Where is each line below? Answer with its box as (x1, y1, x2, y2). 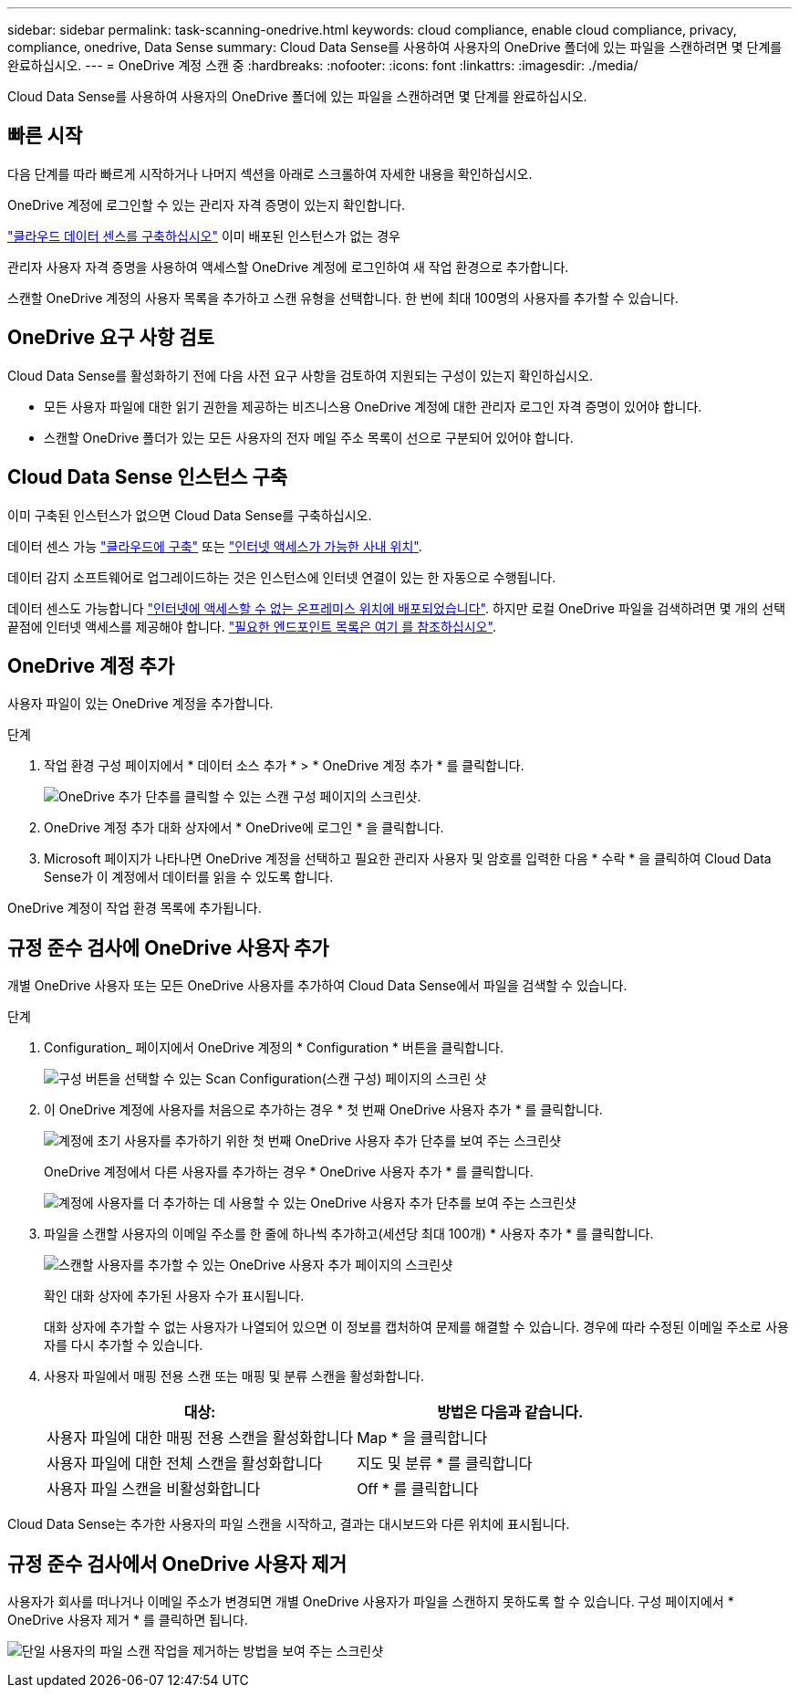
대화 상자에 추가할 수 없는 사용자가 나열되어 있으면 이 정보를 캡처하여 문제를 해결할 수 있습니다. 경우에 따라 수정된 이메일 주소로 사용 (44, 1319, 789, 1335)
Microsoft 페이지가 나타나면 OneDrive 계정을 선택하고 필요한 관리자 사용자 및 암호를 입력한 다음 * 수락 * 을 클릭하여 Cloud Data (44, 851, 772, 867)
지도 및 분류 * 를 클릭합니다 (357, 1454, 533, 1473)
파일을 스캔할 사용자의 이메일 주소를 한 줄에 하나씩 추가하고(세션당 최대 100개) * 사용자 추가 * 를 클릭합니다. (44, 1226, 654, 1242)
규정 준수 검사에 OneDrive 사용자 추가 (7, 936, 329, 959)
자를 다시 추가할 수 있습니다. (44, 1337, 203, 1354)
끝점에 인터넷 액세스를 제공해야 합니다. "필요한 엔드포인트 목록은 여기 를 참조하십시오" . (7, 618, 496, 634)
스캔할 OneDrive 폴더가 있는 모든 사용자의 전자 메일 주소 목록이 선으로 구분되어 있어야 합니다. (44, 429, 574, 445)
